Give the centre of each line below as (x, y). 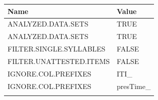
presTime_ (134, 86)
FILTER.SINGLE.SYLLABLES (57, 49)
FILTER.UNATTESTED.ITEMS (59, 61)
